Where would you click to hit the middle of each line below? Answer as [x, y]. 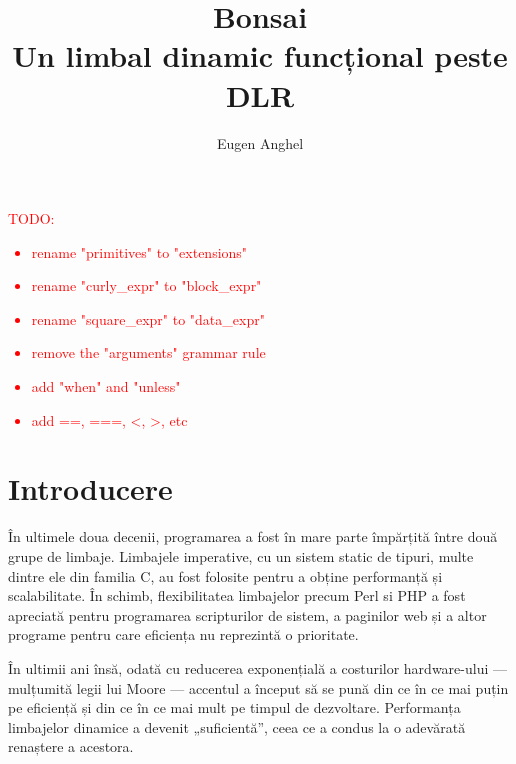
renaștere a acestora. [71, 746]
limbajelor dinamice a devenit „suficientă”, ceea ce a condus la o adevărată [237, 726]
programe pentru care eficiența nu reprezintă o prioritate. [183, 634]
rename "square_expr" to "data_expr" [148, 318]
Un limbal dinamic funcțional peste [260, 55]
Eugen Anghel [260, 142]
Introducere [90, 488]
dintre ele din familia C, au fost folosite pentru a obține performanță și [225, 575]
